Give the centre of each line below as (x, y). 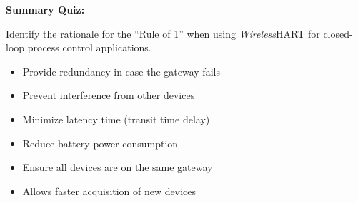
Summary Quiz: (45, 9)
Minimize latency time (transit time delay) (116, 119)
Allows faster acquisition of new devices (109, 191)
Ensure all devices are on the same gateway (118, 167)
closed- (338, 33)
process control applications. (89, 47)
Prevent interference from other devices (109, 95)
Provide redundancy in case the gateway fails (121, 71)
